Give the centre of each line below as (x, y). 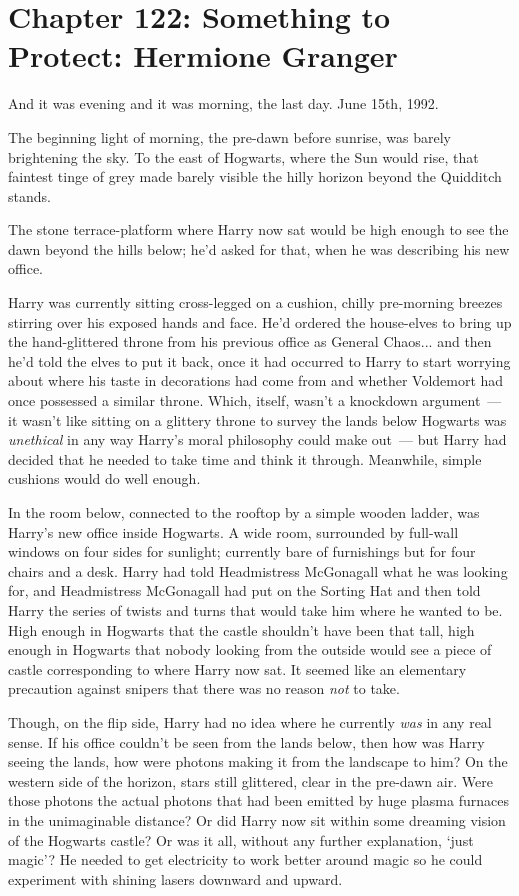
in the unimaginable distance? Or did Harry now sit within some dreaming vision (257, 819)
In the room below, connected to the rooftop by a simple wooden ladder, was (244, 512)
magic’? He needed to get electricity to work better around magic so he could (245, 859)
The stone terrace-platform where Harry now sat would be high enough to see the (258, 229)
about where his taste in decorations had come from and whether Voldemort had (256, 380)
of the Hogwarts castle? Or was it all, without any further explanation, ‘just (241, 839)
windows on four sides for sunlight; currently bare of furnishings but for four (242, 551)
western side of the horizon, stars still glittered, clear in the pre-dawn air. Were (250, 780)
